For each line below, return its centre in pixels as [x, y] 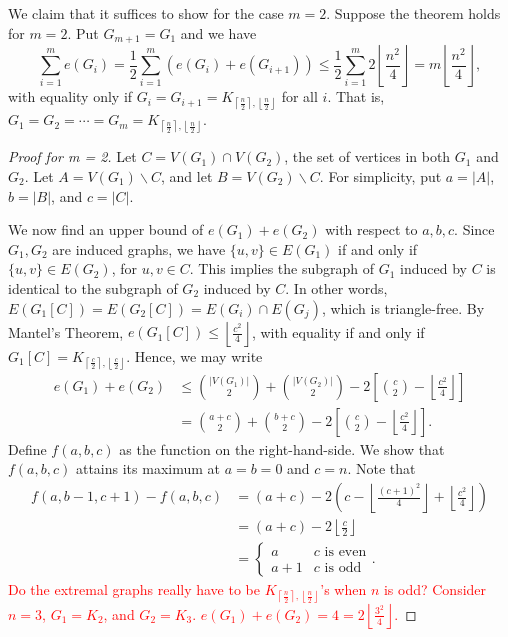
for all [299, 96]
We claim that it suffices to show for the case [146, 13]
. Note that [381, 468]
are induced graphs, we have [139, 248]
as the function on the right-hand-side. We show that [282, 448]
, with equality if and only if [338, 331]
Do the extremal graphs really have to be [134, 589]
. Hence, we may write [194, 355]
